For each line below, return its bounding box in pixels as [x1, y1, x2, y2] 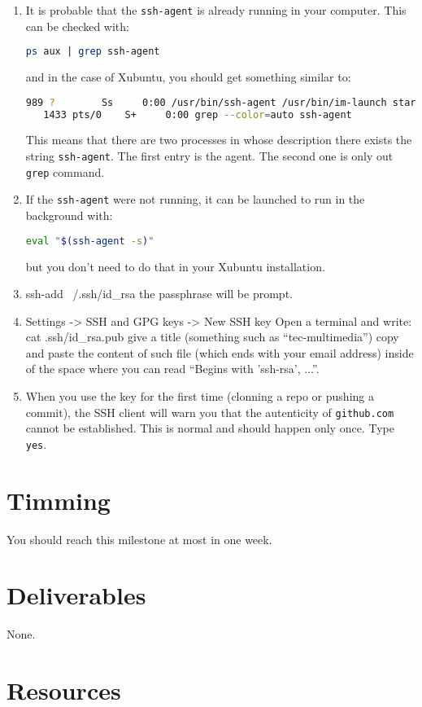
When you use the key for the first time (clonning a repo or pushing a [25, 388, 374, 405]
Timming [7, 483, 111, 516]
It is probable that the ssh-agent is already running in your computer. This [25, 2, 407, 18]
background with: [25, 207, 113, 224]
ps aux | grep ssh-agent [25, 46, 160, 58]
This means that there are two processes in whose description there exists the [25, 131, 412, 148]
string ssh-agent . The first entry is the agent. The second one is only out [25, 147, 394, 165]
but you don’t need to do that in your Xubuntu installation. [25, 257, 325, 274]
